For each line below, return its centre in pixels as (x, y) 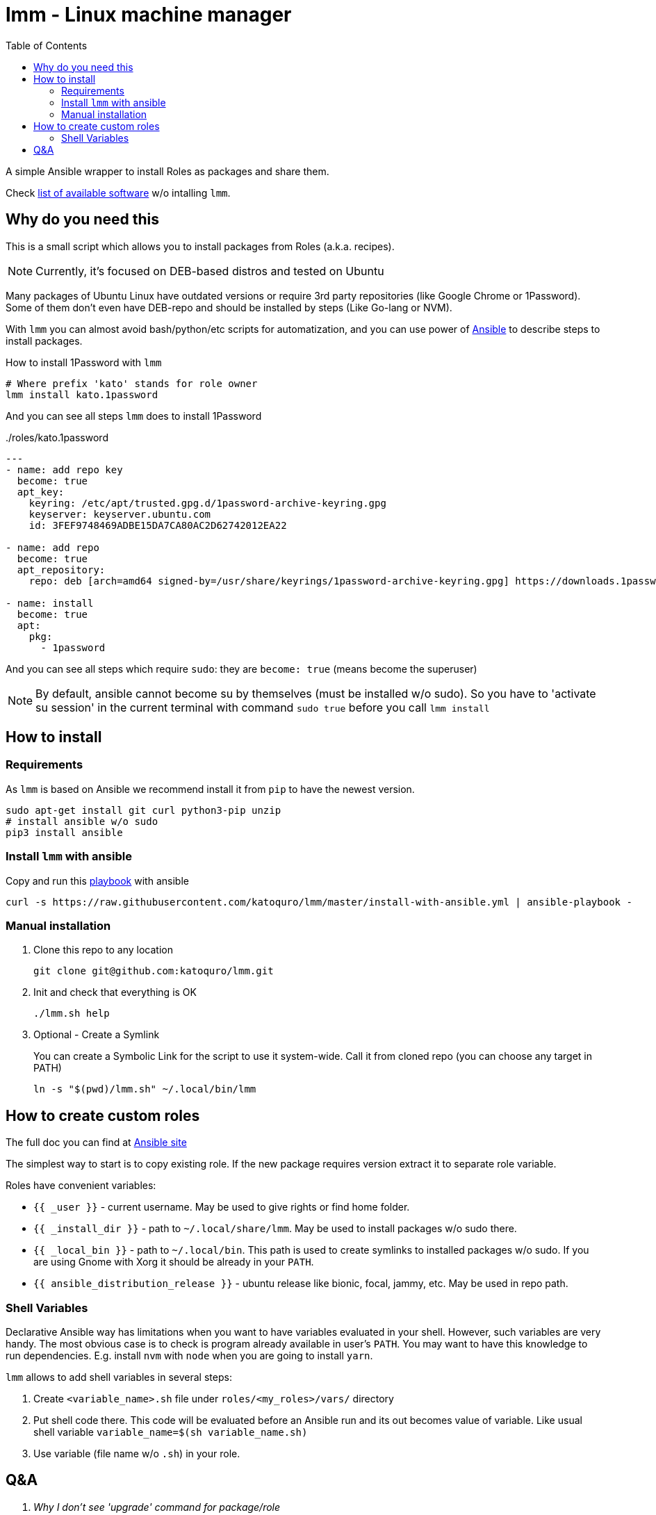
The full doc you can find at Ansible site (96, 1143)
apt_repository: (61, 570)
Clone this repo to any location (103, 950)
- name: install (50, 603)
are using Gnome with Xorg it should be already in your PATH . (174, 1262)
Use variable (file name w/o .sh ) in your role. (137, 1453)
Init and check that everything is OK (115, 992)
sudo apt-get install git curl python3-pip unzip (143, 810)
